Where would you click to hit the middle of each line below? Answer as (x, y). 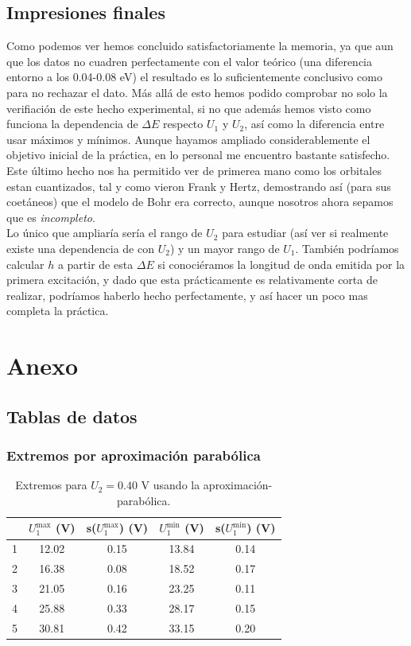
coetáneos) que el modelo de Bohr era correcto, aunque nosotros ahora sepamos (200, 202)
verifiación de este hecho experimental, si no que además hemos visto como (189, 108)
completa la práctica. (58, 311)
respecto (183, 124)
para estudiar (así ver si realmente (305, 233)
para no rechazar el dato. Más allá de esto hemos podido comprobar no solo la (197, 92)
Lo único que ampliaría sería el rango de (105, 233)
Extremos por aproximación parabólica (134, 455)
